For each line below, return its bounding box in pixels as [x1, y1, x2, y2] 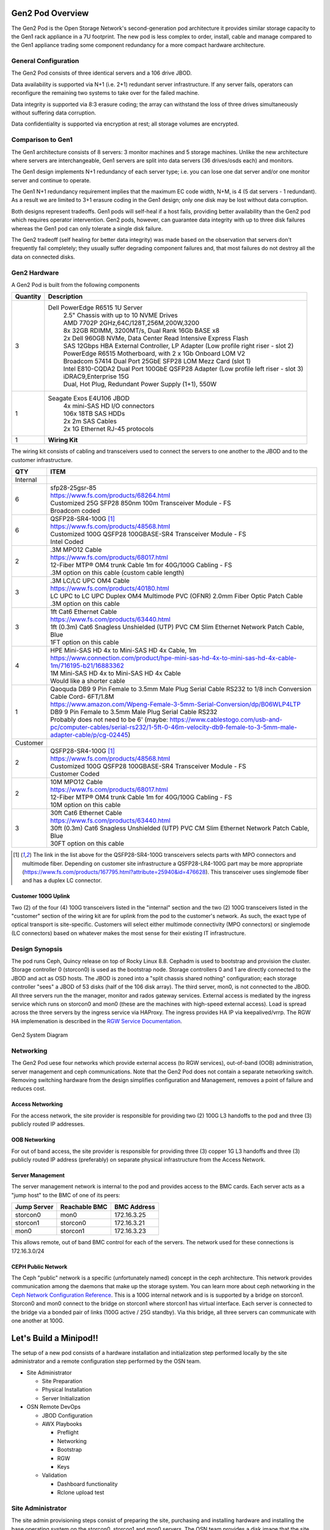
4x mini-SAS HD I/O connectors [63, 401, 155, 410]
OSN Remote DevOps [26, 1403, 81, 1411]
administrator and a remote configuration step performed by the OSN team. [11, 1357, 202, 1365]
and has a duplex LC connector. [22, 877, 102, 884]
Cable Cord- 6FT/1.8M [50, 692, 114, 701]
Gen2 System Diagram [11, 1031, 68, 1039]
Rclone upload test [57, 1489, 105, 1496]
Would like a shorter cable [50, 677, 125, 685]
